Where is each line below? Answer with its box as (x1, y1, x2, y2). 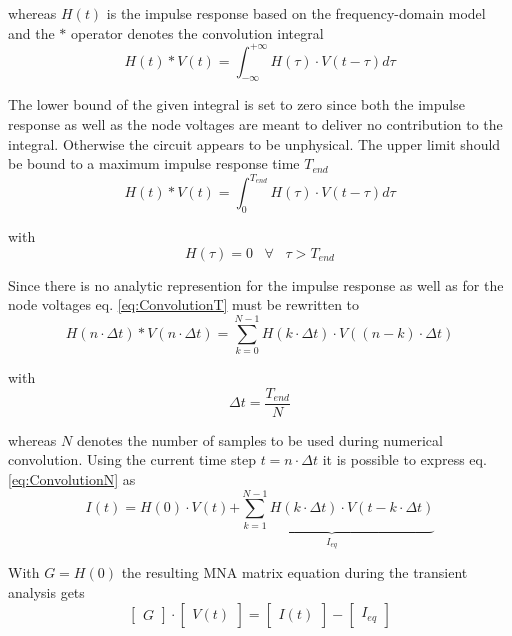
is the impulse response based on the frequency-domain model (106, 3, 486, 23)
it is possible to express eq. (322, 449, 487, 470)
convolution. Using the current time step (8, 449, 256, 470)
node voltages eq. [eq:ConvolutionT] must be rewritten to (8, 294, 360, 315)
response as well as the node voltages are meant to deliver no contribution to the (8, 114, 503, 135)
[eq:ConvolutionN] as (8, 468, 136, 489)
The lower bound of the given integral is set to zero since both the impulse (8, 94, 465, 115)
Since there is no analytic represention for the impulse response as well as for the (8, 274, 504, 295)
